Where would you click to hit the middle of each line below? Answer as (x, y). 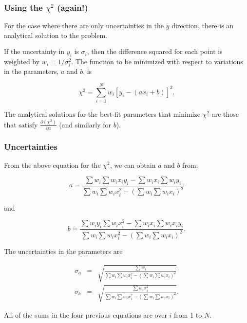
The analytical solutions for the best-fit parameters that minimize (102, 114)
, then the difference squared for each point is (155, 51)
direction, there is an (203, 26)
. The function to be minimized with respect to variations (157, 62)
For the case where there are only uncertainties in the (84, 26)
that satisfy (21, 124)
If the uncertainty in (34, 51)
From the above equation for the (52, 165)
